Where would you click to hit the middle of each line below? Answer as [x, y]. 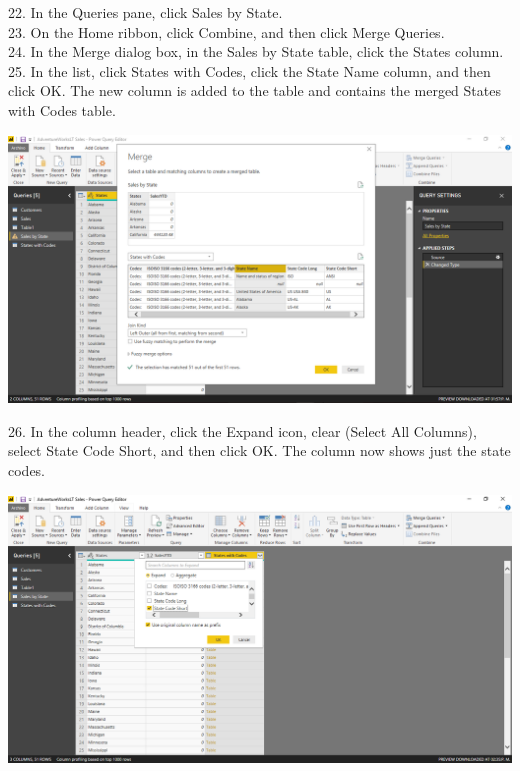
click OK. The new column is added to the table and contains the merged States [254, 90]
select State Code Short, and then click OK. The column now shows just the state [259, 450]
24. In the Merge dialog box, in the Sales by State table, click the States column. [256, 51]
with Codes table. [62, 109]
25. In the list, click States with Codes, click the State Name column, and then [249, 70]
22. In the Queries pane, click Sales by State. [145, 12]
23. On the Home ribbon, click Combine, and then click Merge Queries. [226, 31]
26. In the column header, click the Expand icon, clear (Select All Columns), [242, 430]
